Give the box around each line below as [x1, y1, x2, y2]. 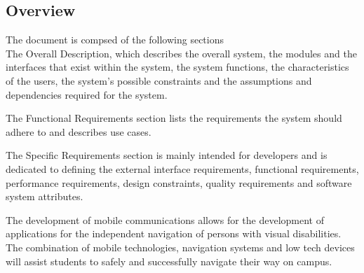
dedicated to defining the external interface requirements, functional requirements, [6, 161, 359, 176]
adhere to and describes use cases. [6, 124, 151, 139]
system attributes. [6, 189, 83, 204]
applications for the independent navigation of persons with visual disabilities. [6, 226, 342, 241]
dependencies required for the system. [6, 87, 168, 101]
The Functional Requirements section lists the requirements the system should [6, 111, 342, 125]
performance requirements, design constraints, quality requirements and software [6, 175, 352, 190]
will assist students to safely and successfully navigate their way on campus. [6, 253, 332, 268]
